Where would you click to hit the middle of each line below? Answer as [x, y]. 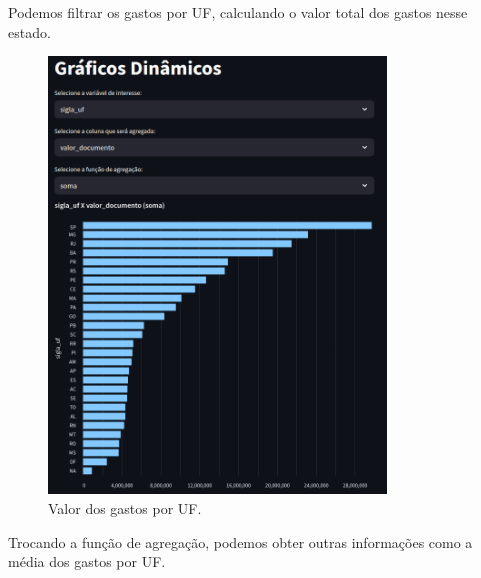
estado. [29, 31]
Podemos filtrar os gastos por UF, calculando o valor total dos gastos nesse [238, 12]
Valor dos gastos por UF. [125, 508]
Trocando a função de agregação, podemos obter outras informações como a [240, 541]
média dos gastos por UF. [87, 561]
